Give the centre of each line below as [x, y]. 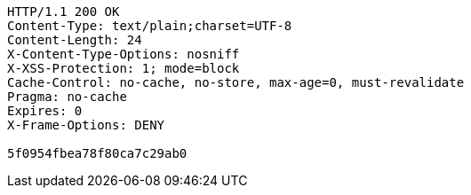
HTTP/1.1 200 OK [64, 12]
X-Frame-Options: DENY [86, 125]
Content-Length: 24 [75, 40]
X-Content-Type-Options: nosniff [124, 54]
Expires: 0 [45, 111]
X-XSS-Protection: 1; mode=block [124, 68]
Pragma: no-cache [67, 97]
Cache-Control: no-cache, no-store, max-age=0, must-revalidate [236, 82]
